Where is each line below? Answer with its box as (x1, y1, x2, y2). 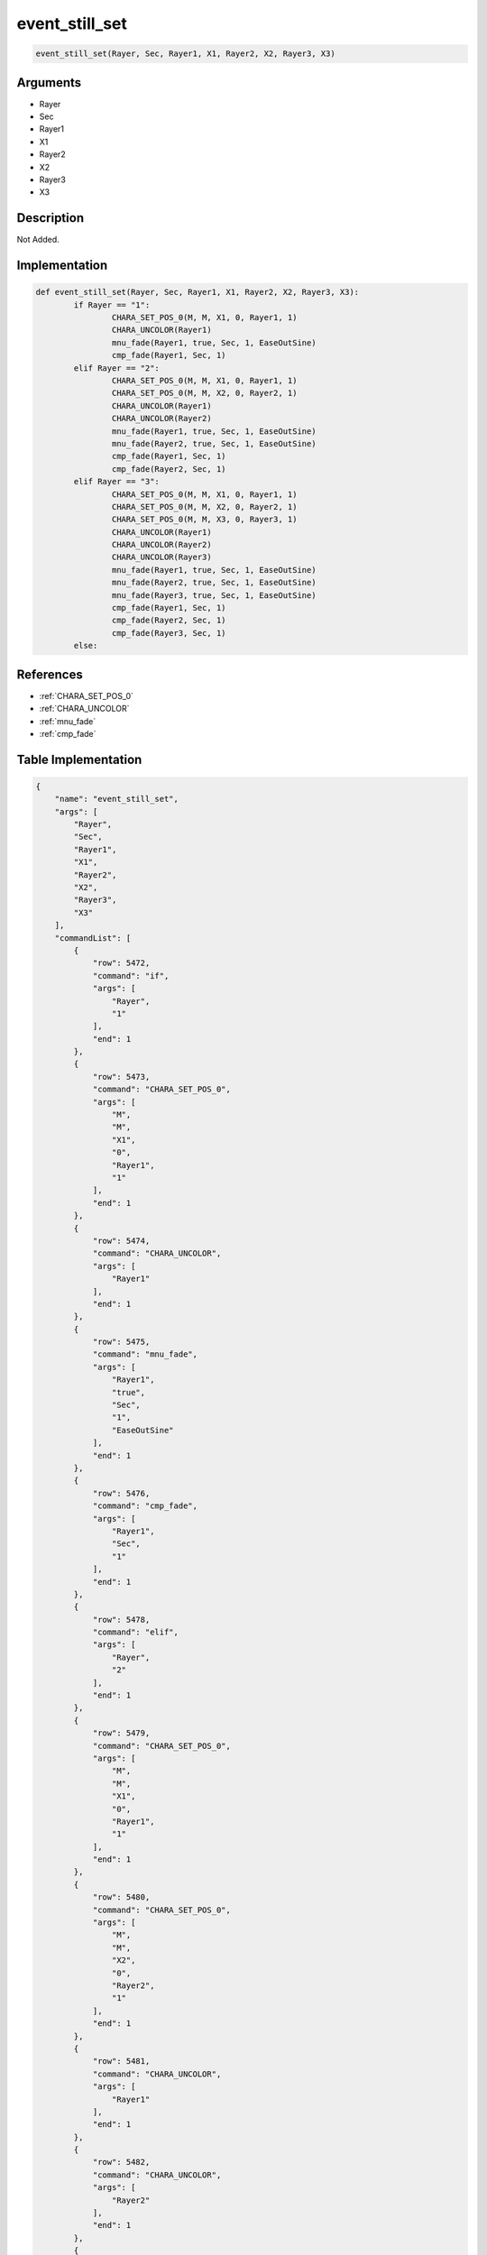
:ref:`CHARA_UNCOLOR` (39, 704, 130, 714)
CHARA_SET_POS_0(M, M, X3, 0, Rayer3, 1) (111, 514, 298, 525)
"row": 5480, (92, 1892, 151, 1902)
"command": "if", (92, 971, 170, 980)
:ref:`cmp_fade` (39, 728, 96, 739)
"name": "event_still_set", (54, 794, 179, 805)
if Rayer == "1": (73, 299, 151, 310)
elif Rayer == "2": (73, 363, 160, 373)
